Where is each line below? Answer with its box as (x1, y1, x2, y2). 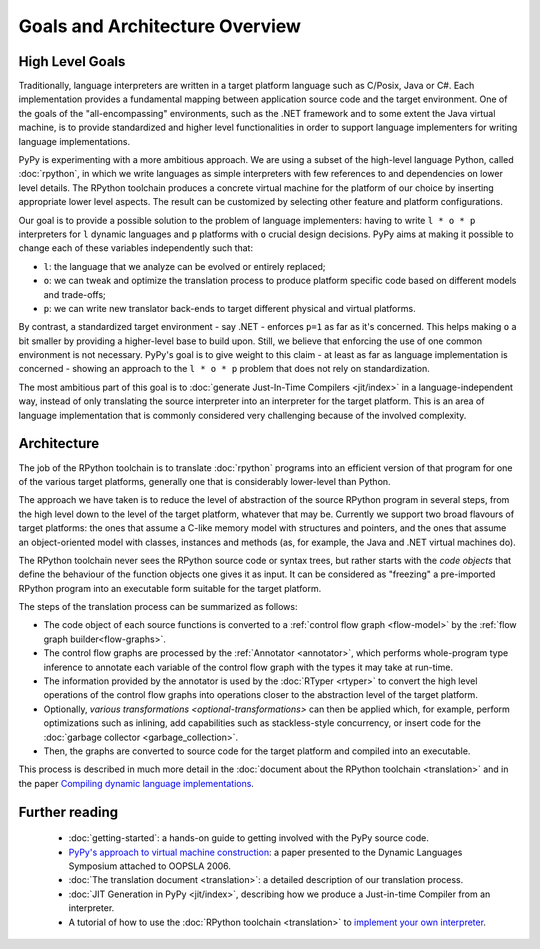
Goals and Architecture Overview (18, 15, 302, 37)
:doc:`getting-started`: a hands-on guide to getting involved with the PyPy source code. (68, 832, 429, 844)
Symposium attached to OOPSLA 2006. (68, 860, 232, 872)
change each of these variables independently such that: (18, 242, 254, 254)
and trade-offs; (43, 288, 107, 300)
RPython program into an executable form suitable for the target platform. (18, 582, 322, 594)
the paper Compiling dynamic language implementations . (18, 777, 255, 789)
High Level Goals (18, 53, 126, 70)
